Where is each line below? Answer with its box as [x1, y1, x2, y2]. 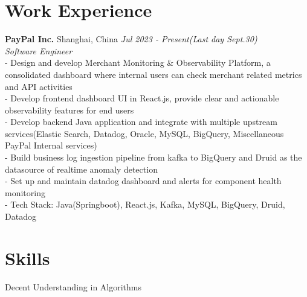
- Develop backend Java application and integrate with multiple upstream [5, 115, 277, 128]
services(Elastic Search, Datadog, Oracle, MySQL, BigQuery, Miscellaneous [5, 127, 284, 139]
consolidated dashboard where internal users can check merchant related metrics [5, 68, 302, 80]
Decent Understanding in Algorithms [5, 280, 142, 293]
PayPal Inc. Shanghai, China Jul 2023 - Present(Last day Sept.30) [5, 33, 257, 45]
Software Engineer [5, 44, 73, 57]
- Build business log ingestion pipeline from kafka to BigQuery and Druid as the [5, 151, 302, 164]
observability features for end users [5, 103, 134, 116]
